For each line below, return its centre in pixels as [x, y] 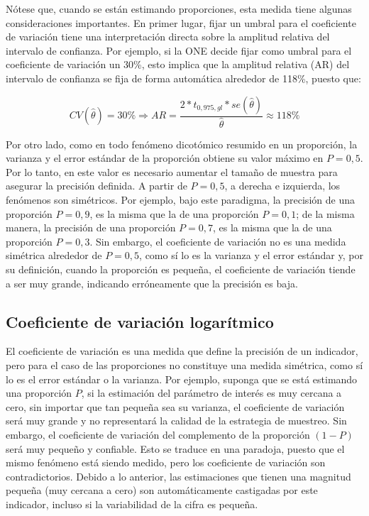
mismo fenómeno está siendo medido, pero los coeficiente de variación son [166, 462]
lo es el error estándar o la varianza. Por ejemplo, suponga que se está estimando [182, 379]
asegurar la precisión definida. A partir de [97, 186]
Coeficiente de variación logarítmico [140, 321]
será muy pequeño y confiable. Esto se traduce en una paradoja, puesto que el [175, 448]
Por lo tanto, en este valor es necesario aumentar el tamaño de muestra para [172, 171]
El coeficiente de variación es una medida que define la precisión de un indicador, [182, 351]
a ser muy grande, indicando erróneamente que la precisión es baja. [152, 283]
